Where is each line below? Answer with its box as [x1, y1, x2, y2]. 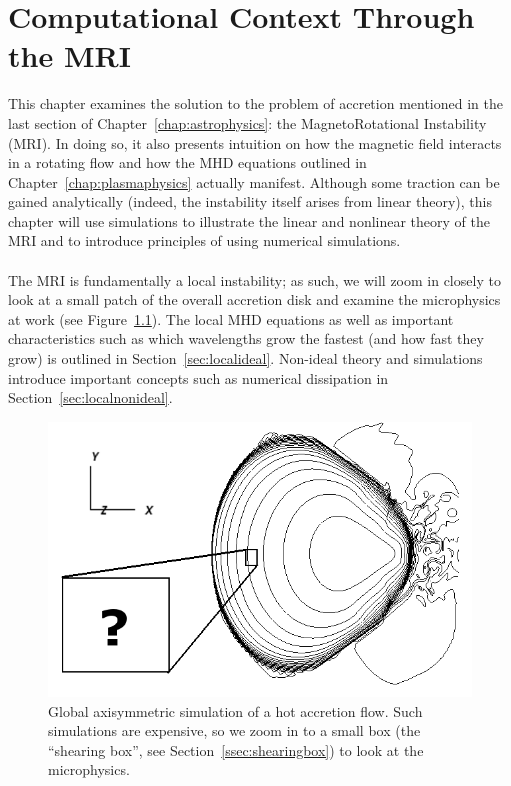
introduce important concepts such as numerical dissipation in [8, 367, 389, 388]
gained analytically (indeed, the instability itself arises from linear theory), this [8, 191, 492, 212]
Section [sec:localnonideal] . [8, 387, 173, 408]
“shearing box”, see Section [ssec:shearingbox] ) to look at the [48, 739, 424, 760]
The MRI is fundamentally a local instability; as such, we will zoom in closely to [8, 269, 501, 290]
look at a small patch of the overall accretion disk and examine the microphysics [8, 289, 501, 310]
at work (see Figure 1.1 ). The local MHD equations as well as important [8, 308, 454, 329]
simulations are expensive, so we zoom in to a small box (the [48, 720, 421, 741]
